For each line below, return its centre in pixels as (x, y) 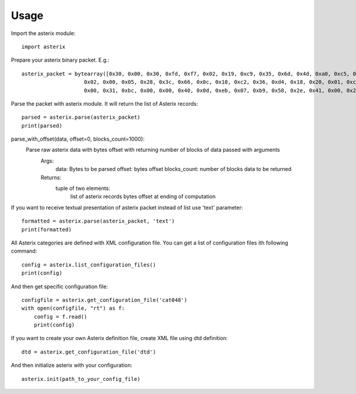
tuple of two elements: (83, 188)
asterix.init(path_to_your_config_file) (81, 379)
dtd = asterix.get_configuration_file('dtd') (89, 352)
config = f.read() (61, 317)
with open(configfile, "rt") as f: (73, 308)
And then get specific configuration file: (59, 286)
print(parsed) (42, 125)
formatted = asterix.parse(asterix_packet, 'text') (98, 221)
